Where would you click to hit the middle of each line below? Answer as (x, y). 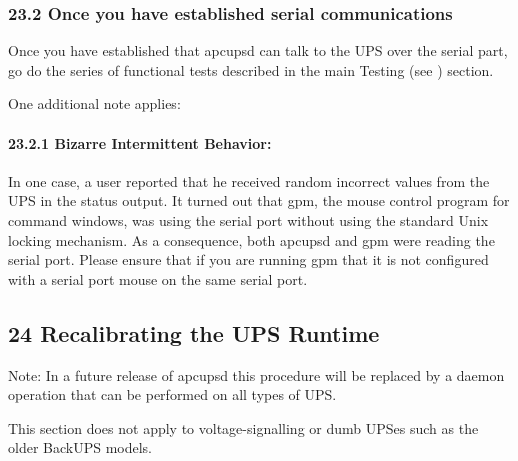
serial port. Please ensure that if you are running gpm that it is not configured (248, 259)
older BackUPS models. (80, 447)
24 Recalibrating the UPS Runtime (194, 332)
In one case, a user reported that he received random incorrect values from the (249, 180)
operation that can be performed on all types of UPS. (172, 394)
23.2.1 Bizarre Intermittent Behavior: (140, 142)
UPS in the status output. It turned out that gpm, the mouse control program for (259, 200)
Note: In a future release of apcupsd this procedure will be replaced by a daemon (256, 374)
